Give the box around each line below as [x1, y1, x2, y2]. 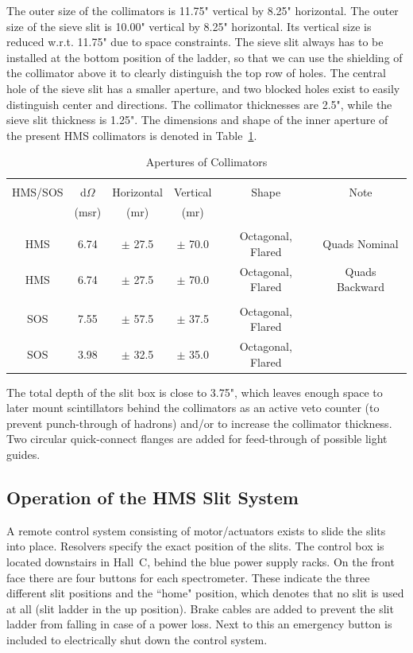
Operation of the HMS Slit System [6, 484, 299, 509]
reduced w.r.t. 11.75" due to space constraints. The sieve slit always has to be [6, 33, 384, 50]
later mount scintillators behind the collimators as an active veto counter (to [6, 399, 380, 416]
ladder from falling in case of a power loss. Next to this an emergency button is [6, 616, 392, 632]
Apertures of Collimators [145, 154, 268, 170]
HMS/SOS [12, 184, 64, 200]
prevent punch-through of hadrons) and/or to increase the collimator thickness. [6, 414, 392, 431]
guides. [6, 446, 41, 462]
